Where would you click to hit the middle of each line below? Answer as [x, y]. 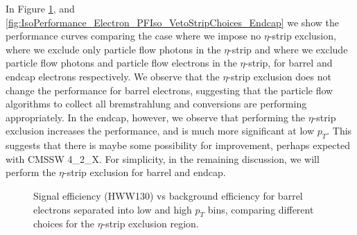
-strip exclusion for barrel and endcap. [145, 172]
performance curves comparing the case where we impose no [133, 36]
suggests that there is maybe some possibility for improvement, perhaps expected [178, 145]
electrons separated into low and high [113, 209]
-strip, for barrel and [289, 63]
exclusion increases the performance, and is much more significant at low [160, 131]
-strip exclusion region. [150, 224]
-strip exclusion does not [279, 76]
